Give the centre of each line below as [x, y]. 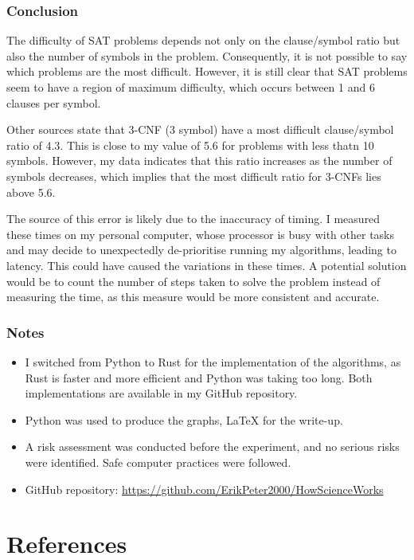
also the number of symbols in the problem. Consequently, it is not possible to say [207, 55]
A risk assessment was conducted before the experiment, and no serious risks [212, 446]
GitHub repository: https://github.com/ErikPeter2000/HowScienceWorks [204, 489]
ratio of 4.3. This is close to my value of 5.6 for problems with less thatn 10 [190, 145]
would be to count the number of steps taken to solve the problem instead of [193, 281]
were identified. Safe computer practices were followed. [158, 462]
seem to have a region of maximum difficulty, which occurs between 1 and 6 [191, 87]
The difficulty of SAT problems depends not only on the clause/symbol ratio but [203, 40]
